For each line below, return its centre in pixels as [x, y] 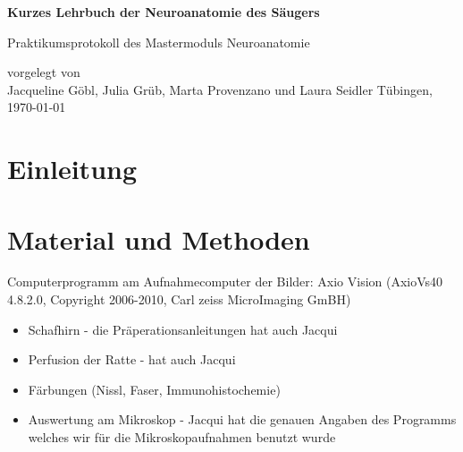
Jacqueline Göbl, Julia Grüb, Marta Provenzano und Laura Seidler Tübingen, [220, 89]
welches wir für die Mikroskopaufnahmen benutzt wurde [182, 437]
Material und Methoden [159, 239]
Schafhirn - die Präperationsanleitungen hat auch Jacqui [183, 329]
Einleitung [72, 169]
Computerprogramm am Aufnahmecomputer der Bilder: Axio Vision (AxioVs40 [225, 281]
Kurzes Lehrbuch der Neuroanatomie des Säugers [164, 12]
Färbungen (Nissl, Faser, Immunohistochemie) [154, 389]
